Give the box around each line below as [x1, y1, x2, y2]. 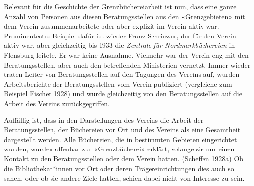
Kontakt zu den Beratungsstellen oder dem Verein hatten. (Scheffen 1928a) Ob [4, 153, 244, 163]
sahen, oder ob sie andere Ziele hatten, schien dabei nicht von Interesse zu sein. [4, 173, 245, 183]
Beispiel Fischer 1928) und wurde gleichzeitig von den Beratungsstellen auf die [4, 88, 242, 99]
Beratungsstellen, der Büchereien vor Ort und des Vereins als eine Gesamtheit [4, 124, 241, 135]
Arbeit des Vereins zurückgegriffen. [4, 98, 110, 108]
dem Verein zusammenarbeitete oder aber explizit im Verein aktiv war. [4, 21, 219, 31]
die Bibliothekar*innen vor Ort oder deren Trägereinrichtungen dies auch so [4, 163, 234, 173]
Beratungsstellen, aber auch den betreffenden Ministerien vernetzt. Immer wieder [4, 59, 251, 70]
